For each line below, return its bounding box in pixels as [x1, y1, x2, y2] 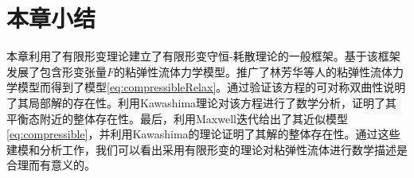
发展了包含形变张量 [6, 63, 107, 79]
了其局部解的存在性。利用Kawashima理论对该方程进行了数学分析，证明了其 [6, 94, 397, 110]
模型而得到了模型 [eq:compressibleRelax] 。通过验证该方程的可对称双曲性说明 [17, 79, 406, 95]
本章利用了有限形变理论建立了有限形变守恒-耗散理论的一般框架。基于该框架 [6, 48, 400, 64]
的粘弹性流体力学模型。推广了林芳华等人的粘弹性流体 [114, 63, 393, 79]
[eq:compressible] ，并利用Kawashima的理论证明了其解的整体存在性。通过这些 [6, 126, 400, 142]
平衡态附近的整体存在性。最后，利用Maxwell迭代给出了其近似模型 [6, 110, 348, 126]
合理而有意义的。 [6, 157, 96, 173]
